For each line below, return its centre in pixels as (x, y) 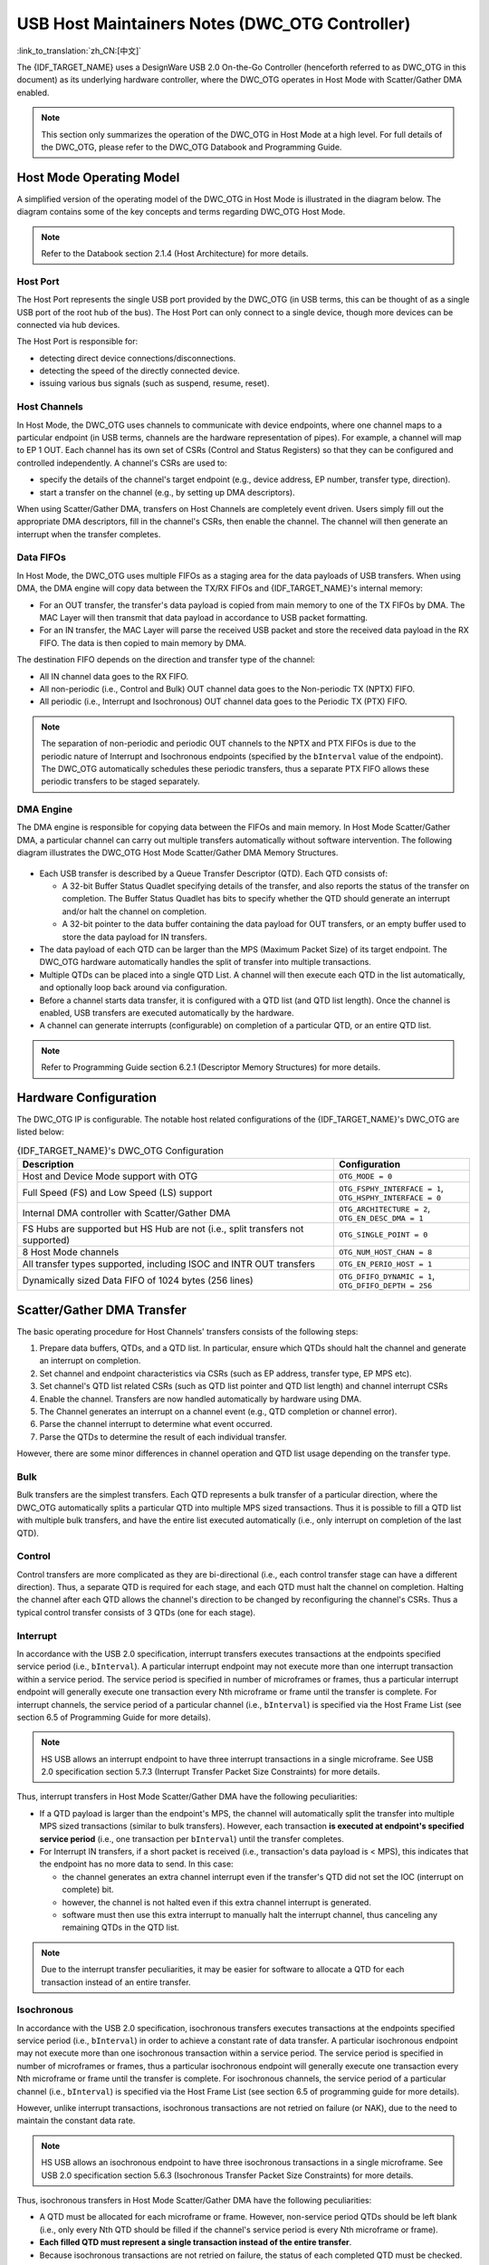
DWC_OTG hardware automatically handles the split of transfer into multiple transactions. (205, 962)
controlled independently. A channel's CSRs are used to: (122, 463)
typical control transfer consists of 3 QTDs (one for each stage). (136, 1612)
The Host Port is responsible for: (77, 342)
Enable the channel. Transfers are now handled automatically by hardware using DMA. (201, 1399)
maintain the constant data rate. (76, 2121)
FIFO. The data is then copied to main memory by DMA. (143, 642)
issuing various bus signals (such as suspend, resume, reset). (155, 383)
